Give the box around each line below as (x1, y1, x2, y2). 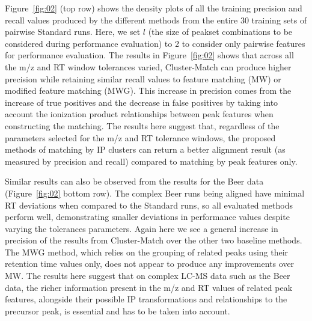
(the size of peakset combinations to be (148, 25, 293, 38)
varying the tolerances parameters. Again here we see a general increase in (5, 222, 278, 234)
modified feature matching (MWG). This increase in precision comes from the (5, 84, 292, 97)
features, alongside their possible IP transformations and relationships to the (5, 293, 287, 305)
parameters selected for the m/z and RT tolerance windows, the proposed (5, 131, 276, 144)
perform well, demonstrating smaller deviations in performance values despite (5, 210, 290, 223)
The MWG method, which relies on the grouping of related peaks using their (5, 245, 289, 258)
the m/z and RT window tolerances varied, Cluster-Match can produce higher (5, 60, 292, 73)
